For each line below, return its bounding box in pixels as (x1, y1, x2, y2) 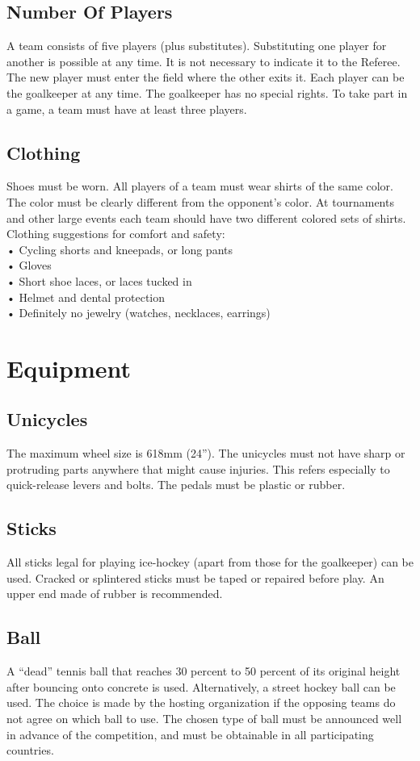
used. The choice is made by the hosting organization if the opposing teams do (6, 694, 396, 711)
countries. (6, 742, 54, 759)
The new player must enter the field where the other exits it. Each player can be (6, 69, 405, 86)
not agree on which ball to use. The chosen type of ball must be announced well (6, 710, 402, 727)
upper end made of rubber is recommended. (6, 585, 223, 602)
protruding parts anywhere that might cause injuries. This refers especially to (6, 460, 390, 477)
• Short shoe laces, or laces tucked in (6, 272, 192, 289)
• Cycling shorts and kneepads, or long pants (6, 240, 233, 257)
